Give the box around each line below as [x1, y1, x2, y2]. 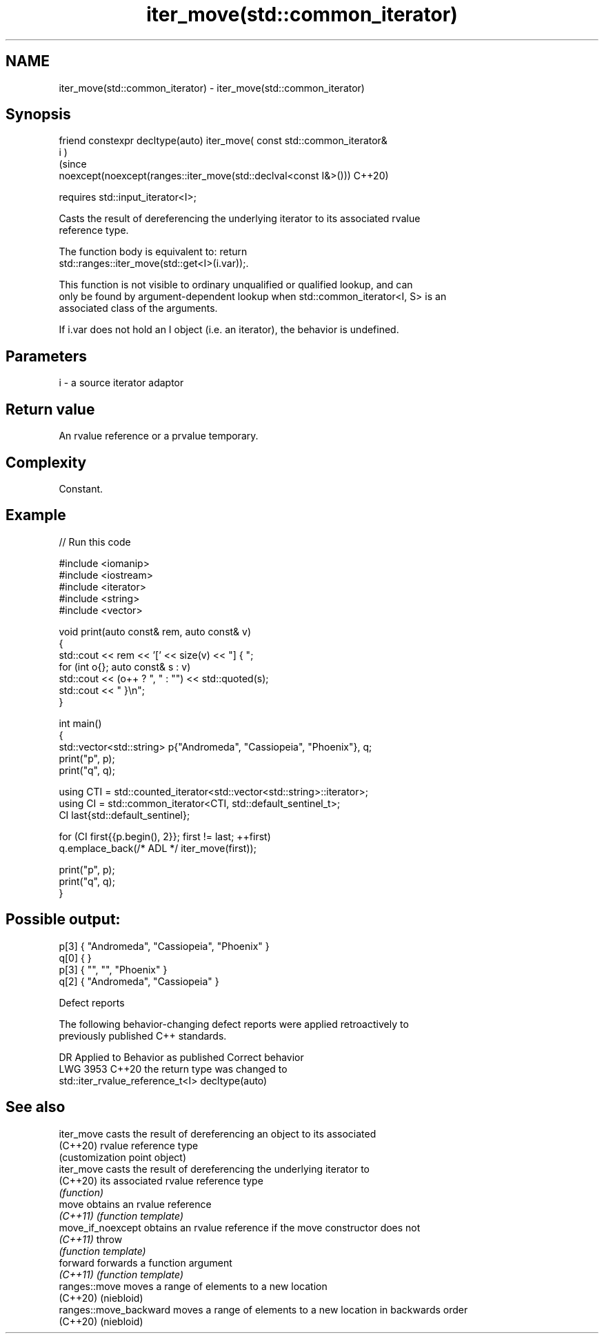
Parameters [6, 347, 87, 365]
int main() [59, 717, 102, 729]
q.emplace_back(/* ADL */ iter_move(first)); [59, 842, 256, 854]
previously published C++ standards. [59, 1029, 227, 1042]
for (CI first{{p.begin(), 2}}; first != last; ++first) [59, 830, 271, 842]
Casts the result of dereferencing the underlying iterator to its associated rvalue [59, 212, 421, 225]
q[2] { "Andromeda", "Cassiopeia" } [59, 975, 219, 987]
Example [6, 506, 66, 524]
